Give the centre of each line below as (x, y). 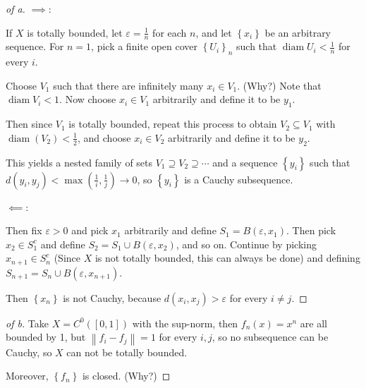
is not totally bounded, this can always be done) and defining (227, 258)
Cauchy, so (29, 352)
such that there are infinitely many (128, 85)
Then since (29, 124)
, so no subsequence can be (270, 337)
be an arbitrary (298, 32)
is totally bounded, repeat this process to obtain (173, 124)
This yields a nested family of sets (79, 162)
